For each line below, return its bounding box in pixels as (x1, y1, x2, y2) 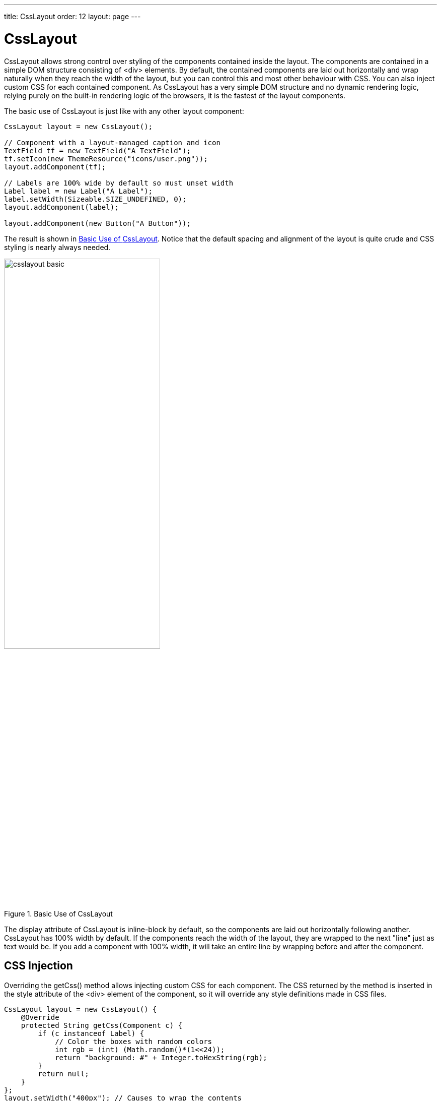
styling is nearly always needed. (4, 242, 111, 252)
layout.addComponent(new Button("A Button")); (4, 219, 191, 227)
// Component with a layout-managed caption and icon (4, 138, 220, 147)
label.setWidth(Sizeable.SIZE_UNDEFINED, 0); (4, 195, 187, 203)
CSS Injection (4, 959, 73, 972)
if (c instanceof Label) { (38, 1029, 144, 1037)
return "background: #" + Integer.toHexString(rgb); (55, 1053, 267, 1062)
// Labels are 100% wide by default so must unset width (4, 178, 234, 187)
